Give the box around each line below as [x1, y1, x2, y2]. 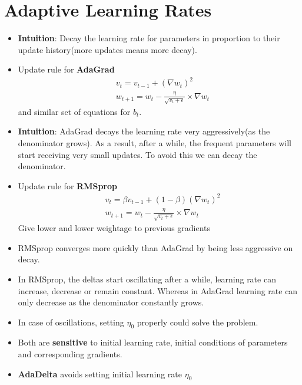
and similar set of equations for [18, 105, 131, 117]
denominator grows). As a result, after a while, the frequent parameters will [18, 136, 291, 149]
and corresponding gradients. [18, 348, 122, 360]
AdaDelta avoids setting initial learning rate [18, 367, 182, 380]
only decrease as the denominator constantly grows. [18, 296, 204, 308]
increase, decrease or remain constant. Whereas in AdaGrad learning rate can [18, 284, 298, 297]
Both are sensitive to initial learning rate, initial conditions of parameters [18, 336, 288, 348]
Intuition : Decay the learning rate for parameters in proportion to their [18, 32, 280, 44]
